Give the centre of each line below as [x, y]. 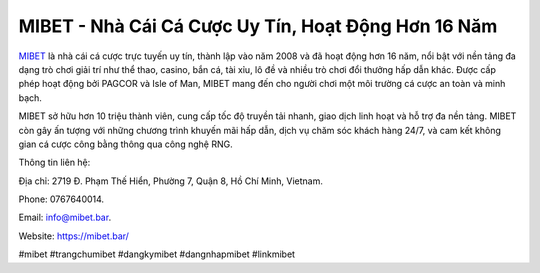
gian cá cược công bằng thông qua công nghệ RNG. [126, 144]
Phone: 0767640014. [61, 199]
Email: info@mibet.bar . [65, 217]
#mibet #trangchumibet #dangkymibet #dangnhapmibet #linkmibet [156, 254]
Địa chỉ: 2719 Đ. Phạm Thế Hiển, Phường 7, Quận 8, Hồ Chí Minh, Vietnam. [171, 181]
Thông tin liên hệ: [54, 162]
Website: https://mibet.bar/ [74, 236]
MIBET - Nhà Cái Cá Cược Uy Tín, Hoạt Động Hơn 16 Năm [258, 26]
